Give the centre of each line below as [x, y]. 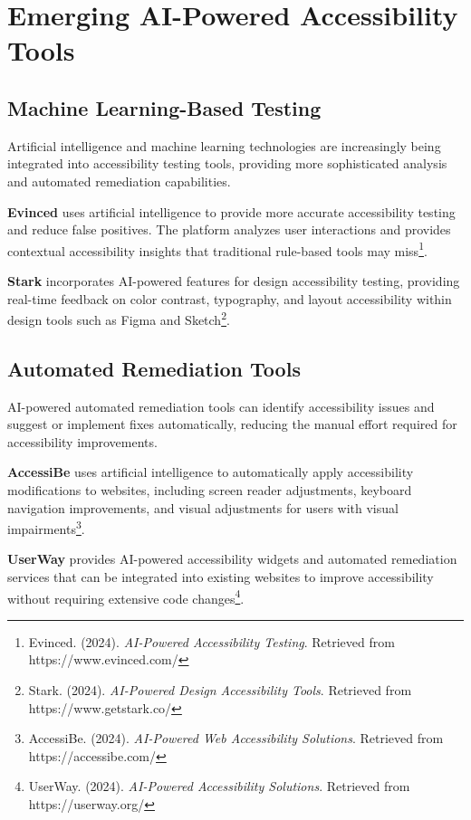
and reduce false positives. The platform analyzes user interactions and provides [229, 229]
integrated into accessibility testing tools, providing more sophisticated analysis [227, 163]
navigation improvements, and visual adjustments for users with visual [203, 507]
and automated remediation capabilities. [119, 181]
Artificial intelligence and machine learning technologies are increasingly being [224, 145]
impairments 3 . [46, 527]
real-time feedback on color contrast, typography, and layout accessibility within [230, 298]
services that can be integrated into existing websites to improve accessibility [221, 577]
